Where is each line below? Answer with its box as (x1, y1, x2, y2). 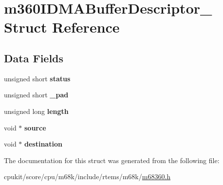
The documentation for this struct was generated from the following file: (4, 155, 220, 165)
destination (24, 139, 62, 149)
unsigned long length (4, 106, 69, 116)
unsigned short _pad (4, 90, 69, 100)
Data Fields (4, 50, 64, 65)
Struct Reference (4, 17, 120, 37)
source (24, 122, 46, 132)
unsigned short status (4, 73, 71, 83)
